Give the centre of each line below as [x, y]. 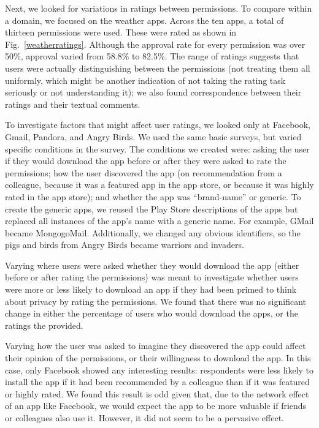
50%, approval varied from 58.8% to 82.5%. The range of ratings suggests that [152, 56]
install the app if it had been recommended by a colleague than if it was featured [157, 382]
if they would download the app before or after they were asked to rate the [146, 161]
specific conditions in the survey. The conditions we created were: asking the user [157, 148]
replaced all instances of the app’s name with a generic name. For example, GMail [159, 221]
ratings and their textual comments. [73, 104]
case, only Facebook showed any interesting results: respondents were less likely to [159, 370]
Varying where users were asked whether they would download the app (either [152, 265]
